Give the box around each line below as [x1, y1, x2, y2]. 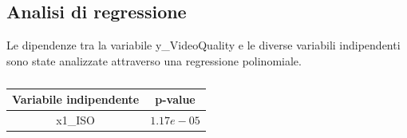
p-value [155, 91, 196, 108]
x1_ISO [56, 112, 95, 128]
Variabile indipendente [12, 91, 140, 108]
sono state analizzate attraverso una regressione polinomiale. [6, 52, 302, 69]
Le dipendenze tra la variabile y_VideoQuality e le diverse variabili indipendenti [6, 37, 401, 53]
